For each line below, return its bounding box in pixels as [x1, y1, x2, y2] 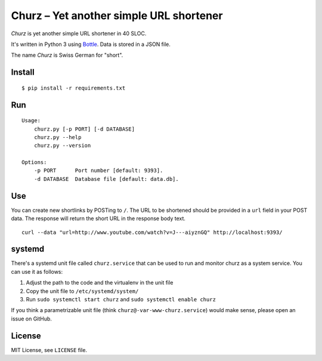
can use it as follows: [11, 268, 63, 275]
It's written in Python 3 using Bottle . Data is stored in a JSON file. [11, 41, 171, 48]
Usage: [21, 117, 41, 124]
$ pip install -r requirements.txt [21, 84, 126, 91]
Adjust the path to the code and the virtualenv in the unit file [26, 279, 174, 286]
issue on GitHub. [11, 315, 52, 322]
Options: [21, 159, 47, 166]
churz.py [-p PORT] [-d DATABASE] [33, 125, 135, 132]
